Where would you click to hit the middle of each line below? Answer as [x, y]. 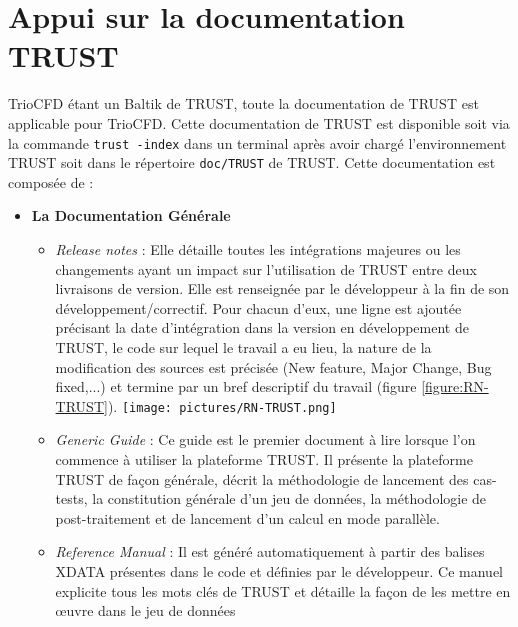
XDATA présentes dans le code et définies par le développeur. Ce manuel [279, 570]
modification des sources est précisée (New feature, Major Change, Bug [273, 366]
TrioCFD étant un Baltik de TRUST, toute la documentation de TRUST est [243, 103]
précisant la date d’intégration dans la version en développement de [262, 327]
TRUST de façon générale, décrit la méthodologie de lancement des [262, 478]
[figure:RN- [455, 386]
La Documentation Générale [131, 215]
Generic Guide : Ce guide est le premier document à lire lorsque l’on [265, 439]
